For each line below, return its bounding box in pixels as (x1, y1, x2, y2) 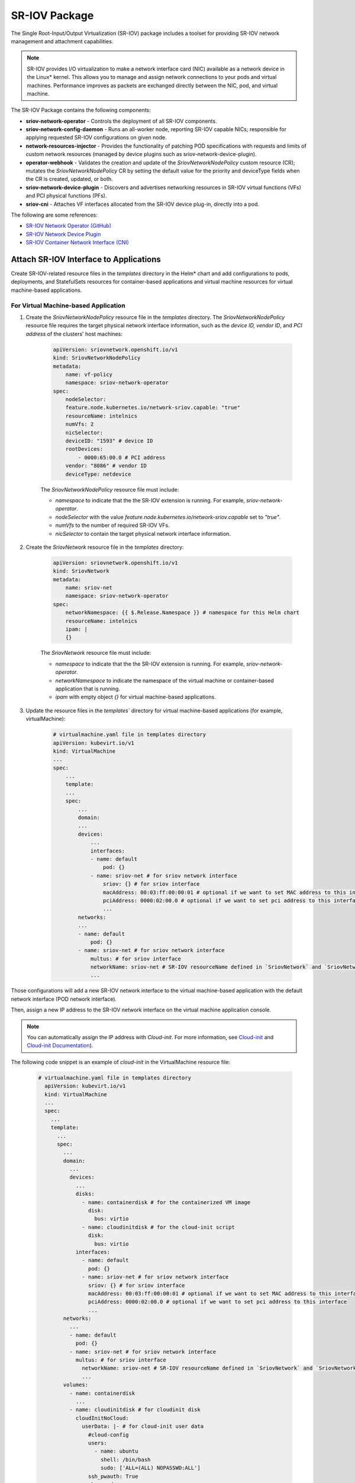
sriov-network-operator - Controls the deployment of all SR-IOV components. (25, 117, 217, 125)
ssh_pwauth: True (88, 1473, 138, 1479)
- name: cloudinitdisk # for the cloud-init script (82, 1224, 235, 1230)
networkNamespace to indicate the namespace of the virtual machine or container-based (55, 677, 275, 684)
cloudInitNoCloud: (75, 1415, 130, 1421)
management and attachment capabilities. (11, 37, 114, 44)
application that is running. (55, 685, 121, 692)
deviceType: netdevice (65, 470, 131, 478)
